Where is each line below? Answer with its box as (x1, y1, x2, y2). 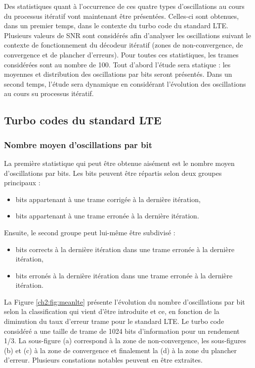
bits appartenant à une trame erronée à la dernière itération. (15, 210, 199, 221)
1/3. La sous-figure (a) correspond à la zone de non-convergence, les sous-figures (4, 335, 247, 346)
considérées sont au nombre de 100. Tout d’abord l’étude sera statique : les (4, 59, 231, 69)
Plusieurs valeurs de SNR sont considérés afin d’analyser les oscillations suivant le (4, 30, 251, 40)
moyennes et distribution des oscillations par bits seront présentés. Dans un (4, 69, 232, 79)
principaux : (4, 177, 41, 188)
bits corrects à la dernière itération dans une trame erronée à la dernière (15, 244, 235, 254)
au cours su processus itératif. (4, 88, 94, 99)
